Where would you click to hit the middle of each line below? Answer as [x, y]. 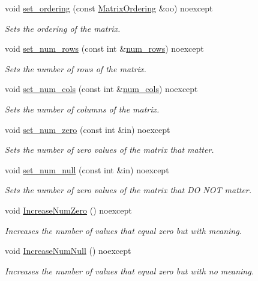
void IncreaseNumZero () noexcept [68, 210]
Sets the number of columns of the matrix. [82, 109]
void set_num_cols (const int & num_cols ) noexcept [101, 89]
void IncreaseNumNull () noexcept [68, 251]
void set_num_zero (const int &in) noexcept [88, 129]
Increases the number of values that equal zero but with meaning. [123, 230]
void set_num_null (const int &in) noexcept [87, 169]
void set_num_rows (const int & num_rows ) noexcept [104, 48]
